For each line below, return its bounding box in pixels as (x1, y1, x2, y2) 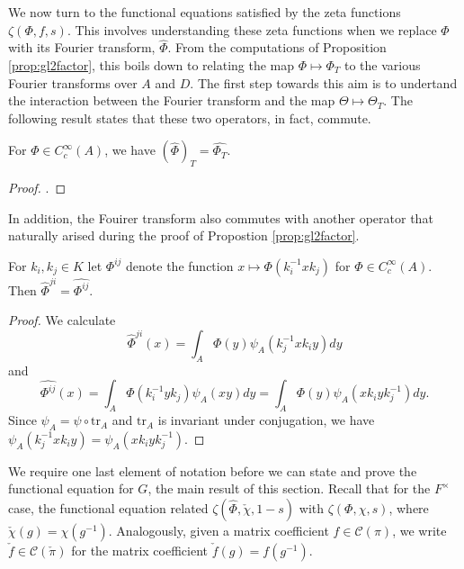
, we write (392, 521, 447, 540)
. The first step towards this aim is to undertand (190, 73, 458, 92)
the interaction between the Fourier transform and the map (8, 91, 335, 110)
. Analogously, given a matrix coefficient (108, 521, 329, 540)
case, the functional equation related (8, 499, 209, 518)
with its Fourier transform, (8, 38, 156, 57)
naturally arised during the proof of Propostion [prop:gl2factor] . (8, 226, 360, 245)
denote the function (126, 256, 234, 275)
